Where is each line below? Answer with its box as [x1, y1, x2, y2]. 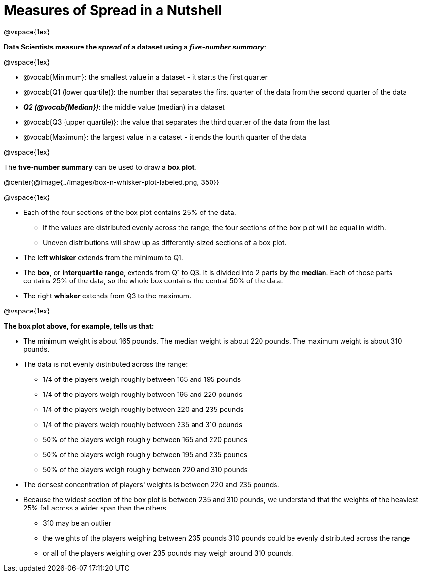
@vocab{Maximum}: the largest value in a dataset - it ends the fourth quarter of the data [23, 132, 306, 141]
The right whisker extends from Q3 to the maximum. [23, 291, 192, 300]
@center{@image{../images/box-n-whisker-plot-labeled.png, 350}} [4, 178, 220, 186]
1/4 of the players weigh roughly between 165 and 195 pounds [43, 375, 241, 383]
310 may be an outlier [43, 518, 112, 527]
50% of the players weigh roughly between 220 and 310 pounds [43, 465, 248, 474]
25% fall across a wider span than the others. [23, 503, 168, 512]
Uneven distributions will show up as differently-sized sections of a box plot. [43, 238, 287, 247]
